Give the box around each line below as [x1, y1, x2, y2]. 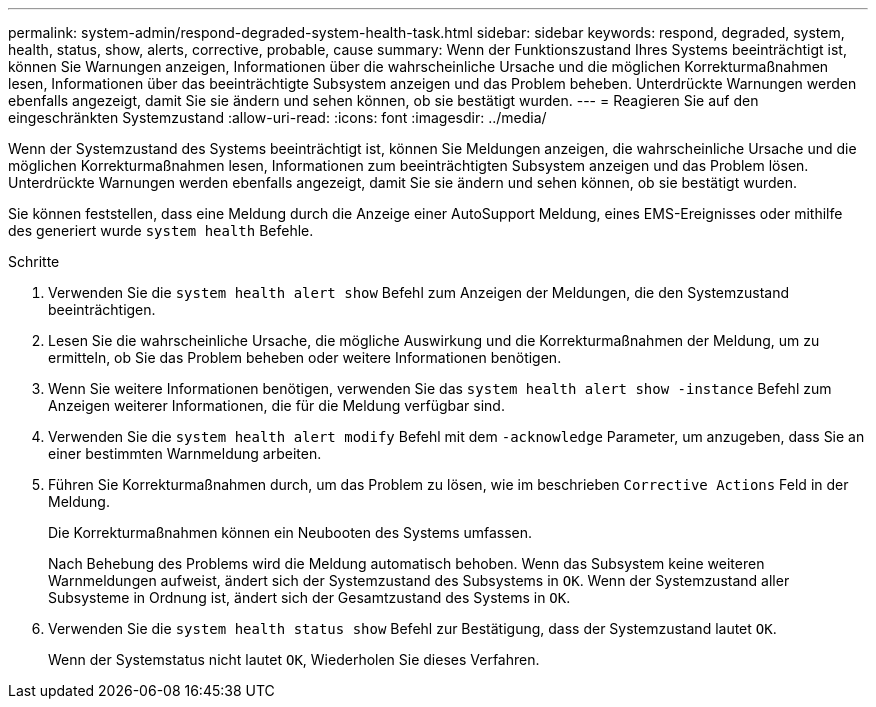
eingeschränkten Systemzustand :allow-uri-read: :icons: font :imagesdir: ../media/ [8, 109, 547, 126]
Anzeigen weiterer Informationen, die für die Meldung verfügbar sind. [48, 397, 505, 414]
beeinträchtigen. [48, 301, 156, 318]
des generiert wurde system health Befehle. [8, 222, 314, 239]
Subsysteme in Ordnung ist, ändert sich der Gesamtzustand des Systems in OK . [48, 589, 571, 606]
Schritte [8, 253, 60, 270]
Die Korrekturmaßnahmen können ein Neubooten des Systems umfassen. [48, 524, 533, 541]
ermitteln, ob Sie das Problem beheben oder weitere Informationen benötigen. [48, 349, 562, 366]
